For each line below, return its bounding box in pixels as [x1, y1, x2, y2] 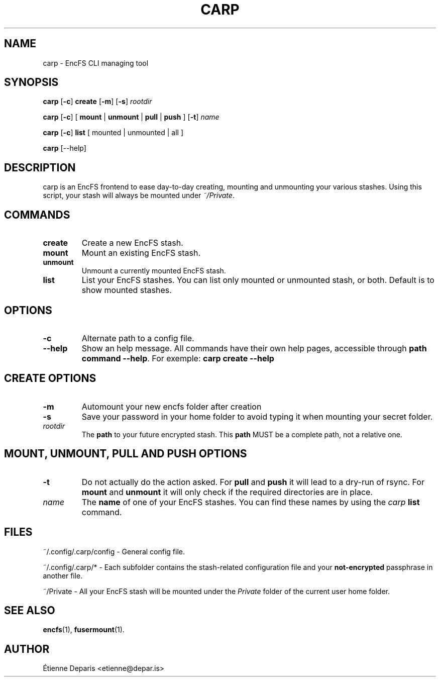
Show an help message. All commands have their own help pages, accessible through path [81, 343, 427, 353]
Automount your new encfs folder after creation [81, 401, 262, 412]
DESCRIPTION [4, 161, 76, 174]
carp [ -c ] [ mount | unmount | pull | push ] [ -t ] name [43, 113, 219, 122]
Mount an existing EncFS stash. [81, 248, 200, 258]
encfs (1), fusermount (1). [43, 625, 125, 634]
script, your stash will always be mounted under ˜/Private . [43, 191, 235, 200]
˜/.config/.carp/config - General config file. [43, 547, 185, 556]
